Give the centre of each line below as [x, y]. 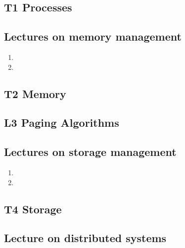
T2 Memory [35, 93]
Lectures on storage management [90, 152]
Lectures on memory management [93, 36]
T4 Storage [33, 209]
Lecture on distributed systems [85, 238]
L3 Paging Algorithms [62, 123]
